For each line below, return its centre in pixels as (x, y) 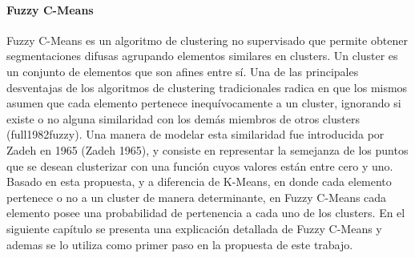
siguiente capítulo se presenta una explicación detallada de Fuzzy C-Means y (194, 228)
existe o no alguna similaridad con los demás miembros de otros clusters (183, 118)
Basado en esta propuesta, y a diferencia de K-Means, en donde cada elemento (199, 181)
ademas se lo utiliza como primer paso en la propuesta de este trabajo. (180, 244)
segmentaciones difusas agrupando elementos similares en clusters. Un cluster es (202, 56)
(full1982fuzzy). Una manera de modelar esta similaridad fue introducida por (195, 134)
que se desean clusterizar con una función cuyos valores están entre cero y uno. (200, 165)
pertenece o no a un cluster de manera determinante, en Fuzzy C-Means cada (197, 197)
